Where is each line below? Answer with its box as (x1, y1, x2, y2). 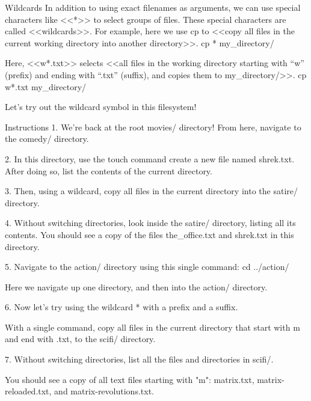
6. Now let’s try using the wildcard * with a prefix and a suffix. (5, 301, 238, 313)
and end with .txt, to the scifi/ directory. (5, 332, 156, 345)
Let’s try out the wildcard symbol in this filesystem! (5, 100, 197, 113)
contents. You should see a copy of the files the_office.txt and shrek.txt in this (5, 228, 294, 240)
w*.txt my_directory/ (5, 80, 87, 93)
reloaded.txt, (5, 385, 52, 397)
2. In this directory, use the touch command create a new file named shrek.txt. (5, 152, 295, 165)
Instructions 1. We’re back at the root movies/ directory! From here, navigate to (5, 120, 301, 133)
